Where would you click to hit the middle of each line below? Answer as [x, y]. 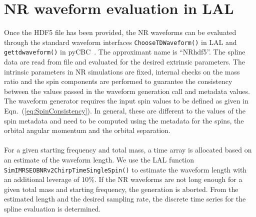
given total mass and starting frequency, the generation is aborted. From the [121, 189]
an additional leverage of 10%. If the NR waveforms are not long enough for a [123, 179]
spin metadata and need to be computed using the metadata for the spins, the [124, 120]
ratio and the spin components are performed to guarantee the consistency [118, 81]
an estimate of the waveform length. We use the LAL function [99, 159]
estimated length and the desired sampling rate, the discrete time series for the [125, 199]
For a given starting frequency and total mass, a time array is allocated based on [128, 150]
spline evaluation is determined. [52, 208]
